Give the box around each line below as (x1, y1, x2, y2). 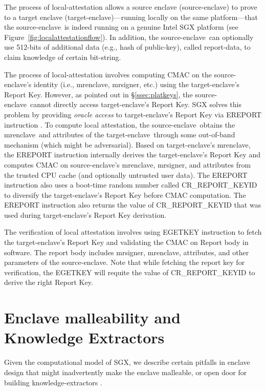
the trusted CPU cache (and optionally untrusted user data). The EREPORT (4, 169, 248, 180)
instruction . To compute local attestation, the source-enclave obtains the (4, 119, 235, 130)
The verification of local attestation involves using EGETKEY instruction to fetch (4, 227, 262, 237)
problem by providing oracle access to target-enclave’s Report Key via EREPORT (4, 109, 262, 119)
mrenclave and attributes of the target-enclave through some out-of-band (4, 129, 235, 140)
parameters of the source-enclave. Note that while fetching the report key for (4, 257, 245, 267)
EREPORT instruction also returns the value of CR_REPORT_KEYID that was (4, 199, 261, 210)
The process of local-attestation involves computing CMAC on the (4, 69, 212, 79)
